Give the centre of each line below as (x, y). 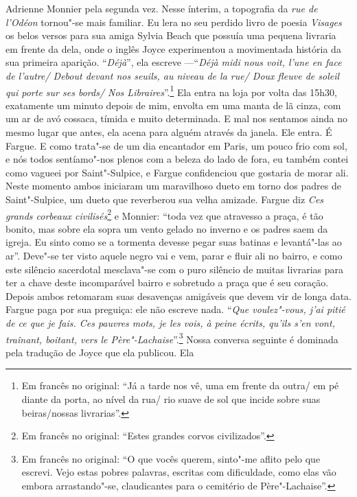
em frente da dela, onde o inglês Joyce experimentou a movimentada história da (173, 48)
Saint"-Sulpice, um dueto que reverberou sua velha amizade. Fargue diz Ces (165, 199)
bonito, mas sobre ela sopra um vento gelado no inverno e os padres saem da (167, 228)
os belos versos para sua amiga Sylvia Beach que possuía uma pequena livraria (171, 35)
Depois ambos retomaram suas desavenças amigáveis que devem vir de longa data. (178, 296)
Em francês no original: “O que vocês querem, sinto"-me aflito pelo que (171, 458)
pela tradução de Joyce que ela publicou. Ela (100, 352)
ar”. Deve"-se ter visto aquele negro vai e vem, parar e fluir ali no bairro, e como (174, 255)
